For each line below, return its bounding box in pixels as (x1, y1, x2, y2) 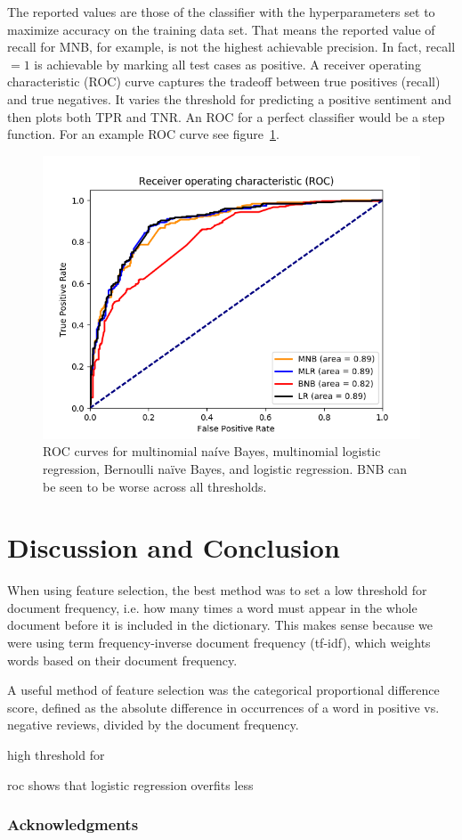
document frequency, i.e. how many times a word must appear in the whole (7, 598, 417, 616)
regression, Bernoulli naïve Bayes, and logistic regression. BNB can (43, 459, 407, 477)
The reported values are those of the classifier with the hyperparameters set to (7, 3, 435, 20)
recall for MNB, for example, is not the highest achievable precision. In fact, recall (7, 37, 456, 56)
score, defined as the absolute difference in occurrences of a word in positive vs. (7, 697, 440, 716)
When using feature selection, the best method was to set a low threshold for (7, 581, 427, 599)
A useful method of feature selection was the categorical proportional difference (7, 681, 440, 699)
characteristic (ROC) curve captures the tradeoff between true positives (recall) (7, 72, 441, 91)
